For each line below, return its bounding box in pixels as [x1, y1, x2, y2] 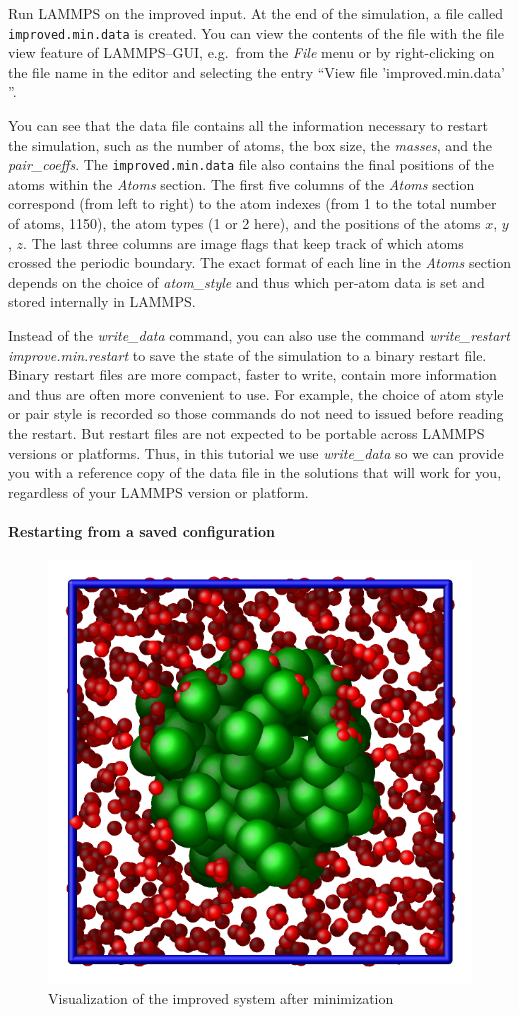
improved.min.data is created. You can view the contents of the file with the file [8, 22, 504, 43]
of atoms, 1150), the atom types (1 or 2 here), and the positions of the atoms [8, 213, 481, 234]
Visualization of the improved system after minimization [48, 987, 394, 1008]
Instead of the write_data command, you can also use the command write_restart [8, 325, 510, 346]
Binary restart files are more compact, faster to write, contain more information [8, 364, 497, 385]
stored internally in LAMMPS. [8, 291, 196, 312]
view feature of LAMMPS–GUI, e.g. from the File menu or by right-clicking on [8, 42, 495, 63]
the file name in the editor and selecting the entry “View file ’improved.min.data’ [8, 61, 505, 82]
